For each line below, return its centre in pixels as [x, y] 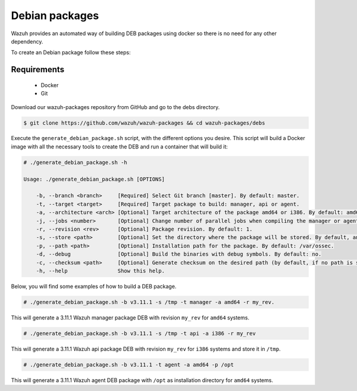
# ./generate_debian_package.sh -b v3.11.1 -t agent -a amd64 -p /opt [129, 364]
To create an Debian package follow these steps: [71, 52]
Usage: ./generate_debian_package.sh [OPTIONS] [94, 179]
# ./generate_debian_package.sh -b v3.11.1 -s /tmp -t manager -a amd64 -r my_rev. [149, 302]
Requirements [38, 69]
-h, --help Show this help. [100, 271]
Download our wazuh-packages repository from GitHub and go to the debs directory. [115, 107]
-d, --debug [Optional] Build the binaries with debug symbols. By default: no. [179, 254]
